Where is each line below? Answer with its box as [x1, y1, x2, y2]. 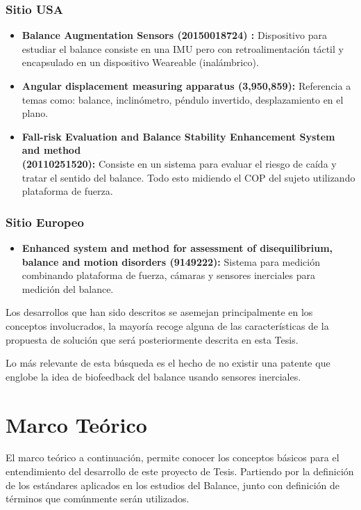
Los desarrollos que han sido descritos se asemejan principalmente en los [6, 305, 313, 319]
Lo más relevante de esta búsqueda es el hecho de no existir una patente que [6, 356, 330, 370]
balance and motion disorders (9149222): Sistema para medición [22, 254, 321, 269]
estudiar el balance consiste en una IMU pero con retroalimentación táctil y [22, 41, 344, 56]
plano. [22, 106, 49, 120]
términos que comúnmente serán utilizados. [6, 491, 190, 506]
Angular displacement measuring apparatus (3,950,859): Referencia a [22, 79, 351, 93]
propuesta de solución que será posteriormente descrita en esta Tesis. [6, 332, 299, 346]
